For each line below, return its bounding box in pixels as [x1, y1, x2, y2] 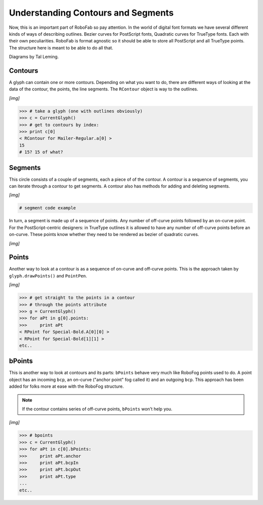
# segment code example [19, 205, 76, 211]
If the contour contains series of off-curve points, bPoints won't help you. [22, 406, 172, 412]
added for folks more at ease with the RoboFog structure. [9, 383, 124, 389]
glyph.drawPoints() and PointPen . [9, 273, 87, 278]
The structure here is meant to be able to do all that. [9, 44, 113, 51]
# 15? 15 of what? [19, 149, 63, 155]
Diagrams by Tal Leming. [9, 54, 59, 60]
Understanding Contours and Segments [9, 7, 174, 18]
